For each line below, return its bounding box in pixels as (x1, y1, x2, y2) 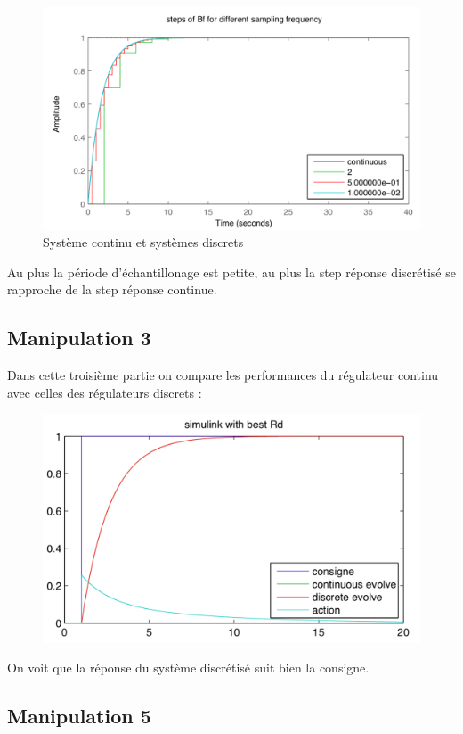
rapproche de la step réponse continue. (7, 280, 217, 299)
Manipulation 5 (7, 702, 151, 730)
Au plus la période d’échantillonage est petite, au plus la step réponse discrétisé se (7, 262, 456, 281)
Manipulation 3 (7, 324, 151, 351)
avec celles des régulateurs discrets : (7, 383, 202, 401)
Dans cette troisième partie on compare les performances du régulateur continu (7, 366, 439, 384)
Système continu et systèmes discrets (43, 233, 244, 252)
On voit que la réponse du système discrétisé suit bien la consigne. (7, 658, 370, 677)
